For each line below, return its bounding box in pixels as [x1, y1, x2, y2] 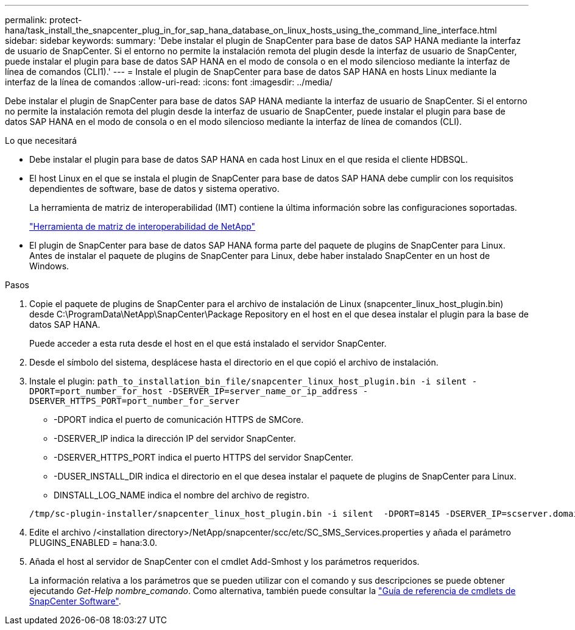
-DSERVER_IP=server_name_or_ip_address [168, 386, 358, 396]
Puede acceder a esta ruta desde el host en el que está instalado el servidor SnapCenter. [29, 338, 387, 349]
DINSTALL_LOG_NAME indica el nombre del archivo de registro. [54, 490, 309, 500]
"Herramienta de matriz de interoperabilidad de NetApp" [29, 221, 256, 232]
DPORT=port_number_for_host [29, 386, 163, 396]
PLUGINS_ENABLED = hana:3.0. [29, 537, 158, 548]
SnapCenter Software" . [29, 596, 121, 606]
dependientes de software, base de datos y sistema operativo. [29, 183, 280, 194]
